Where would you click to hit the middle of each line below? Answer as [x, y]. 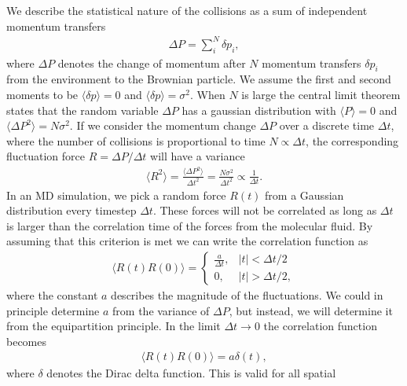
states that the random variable [82, 110]
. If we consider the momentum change [163, 125]
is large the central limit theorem [321, 94]
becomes [27, 341]
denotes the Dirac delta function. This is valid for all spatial [191, 373]
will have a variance [198, 156]
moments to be [42, 94]
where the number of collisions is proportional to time [136, 140]
